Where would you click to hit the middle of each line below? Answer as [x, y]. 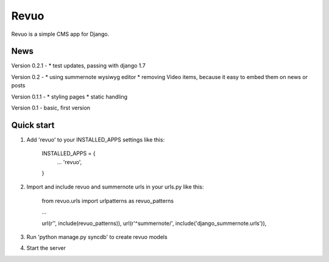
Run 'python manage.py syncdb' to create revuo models [97, 237]
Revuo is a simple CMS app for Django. [60, 34]
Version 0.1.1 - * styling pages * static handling [69, 97]
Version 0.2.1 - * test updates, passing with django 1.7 [79, 66]
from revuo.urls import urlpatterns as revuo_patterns [108, 201]
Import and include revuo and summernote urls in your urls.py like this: [115, 187]
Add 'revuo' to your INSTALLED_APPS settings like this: [96, 139]
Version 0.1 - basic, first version [51, 108]
